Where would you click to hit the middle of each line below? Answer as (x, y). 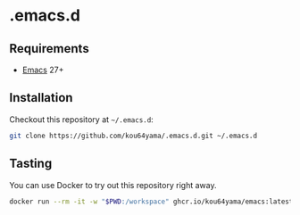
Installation (41, 98)
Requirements (49, 49)
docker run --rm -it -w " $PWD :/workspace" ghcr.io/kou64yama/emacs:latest (151, 202)
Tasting (31, 164)
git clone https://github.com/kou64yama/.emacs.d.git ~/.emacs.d (133, 136)
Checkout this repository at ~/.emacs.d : (81, 119)
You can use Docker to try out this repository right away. (113, 185)
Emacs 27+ (43, 70)
